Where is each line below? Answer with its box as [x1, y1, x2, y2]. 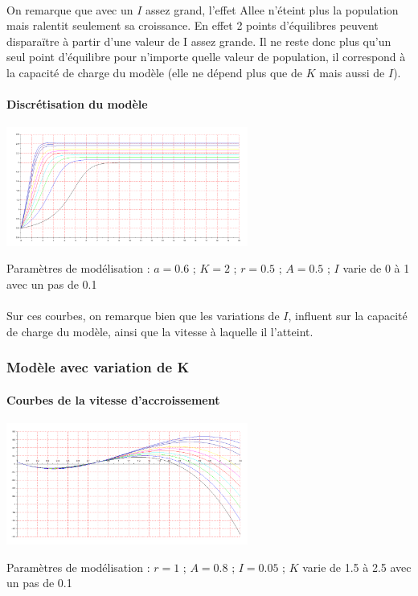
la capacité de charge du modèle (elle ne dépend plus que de [6, 64, 302, 80]
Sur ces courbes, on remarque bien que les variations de [6, 307, 280, 324]
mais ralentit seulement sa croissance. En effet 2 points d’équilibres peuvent [6, 17, 379, 34]
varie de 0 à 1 [342, 260, 410, 277]
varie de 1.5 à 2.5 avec [302, 558, 412, 575]
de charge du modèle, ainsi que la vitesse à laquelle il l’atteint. [6, 323, 313, 339]
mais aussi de [319, 64, 385, 80]
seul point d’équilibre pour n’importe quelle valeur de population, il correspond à [6, 48, 406, 65]
